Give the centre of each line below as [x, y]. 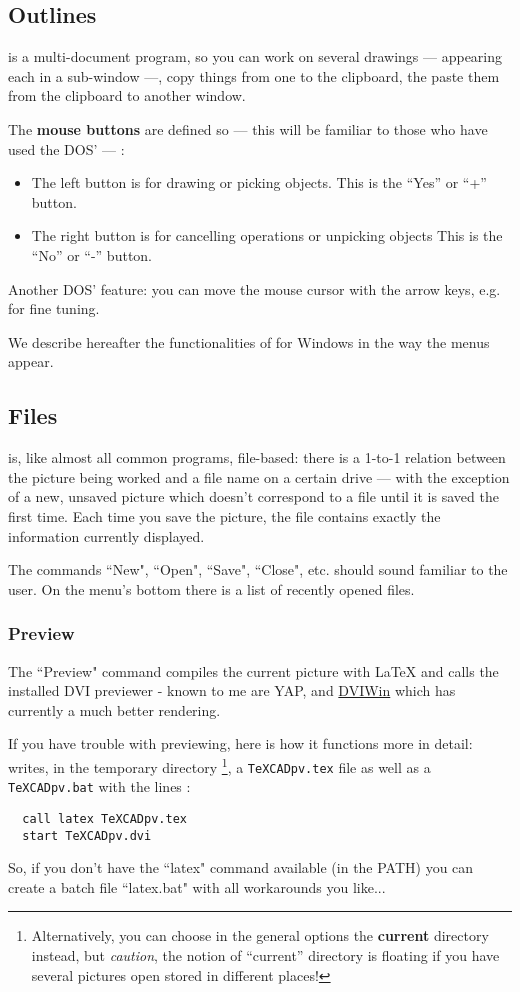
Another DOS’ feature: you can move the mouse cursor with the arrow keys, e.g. [254, 288]
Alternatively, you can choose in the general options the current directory [260, 935]
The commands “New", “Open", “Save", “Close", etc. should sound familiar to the [258, 569]
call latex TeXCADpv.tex [104, 818]
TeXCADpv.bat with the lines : [99, 786]
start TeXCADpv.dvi [87, 835]
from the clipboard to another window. [127, 95]
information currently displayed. [106, 535]
